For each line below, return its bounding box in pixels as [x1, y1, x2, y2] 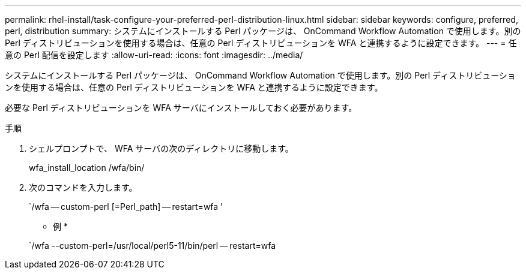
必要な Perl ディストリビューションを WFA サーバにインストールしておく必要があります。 [5, 103, 357, 113]
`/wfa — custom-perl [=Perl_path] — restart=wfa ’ [29, 201, 223, 212]
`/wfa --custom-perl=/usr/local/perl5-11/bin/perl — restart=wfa [29, 240, 276, 251]
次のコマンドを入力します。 [29, 182, 138, 192]
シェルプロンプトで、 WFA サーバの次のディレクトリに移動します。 [29, 143, 294, 153]
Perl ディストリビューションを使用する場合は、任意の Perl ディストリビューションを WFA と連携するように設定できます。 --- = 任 [5, 38, 517, 48]
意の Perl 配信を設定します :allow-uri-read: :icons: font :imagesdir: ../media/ [5, 50, 303, 60]
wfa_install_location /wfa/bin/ [29, 162, 145, 173]
